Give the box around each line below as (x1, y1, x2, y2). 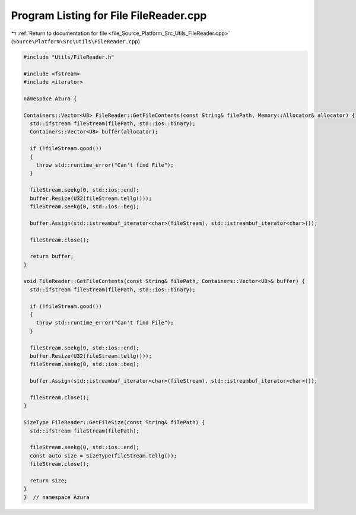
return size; (30, 477, 68, 484)
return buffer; (30, 253, 74, 260)
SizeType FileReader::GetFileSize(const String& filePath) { (23, 419, 205, 426)
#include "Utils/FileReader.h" (23, 53, 115, 61)
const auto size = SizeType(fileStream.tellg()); (30, 452, 177, 459)
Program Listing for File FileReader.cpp (11, 9, 207, 22)
